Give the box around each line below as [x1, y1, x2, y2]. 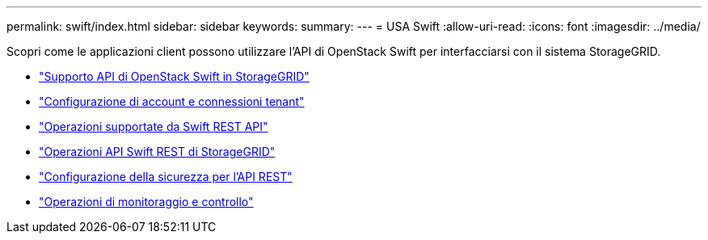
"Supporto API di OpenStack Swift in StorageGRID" [39, 69, 310, 83]
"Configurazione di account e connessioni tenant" [39, 95, 305, 108]
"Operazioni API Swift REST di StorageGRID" [39, 145, 276, 158]
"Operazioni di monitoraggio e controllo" [39, 195, 254, 208]
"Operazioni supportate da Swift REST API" [39, 120, 268, 133]
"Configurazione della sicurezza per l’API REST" [39, 170, 293, 183]
